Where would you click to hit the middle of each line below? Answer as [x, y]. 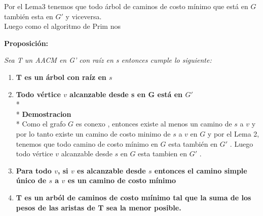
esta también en [193, 143]
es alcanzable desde [111, 170]
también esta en [29, 16]
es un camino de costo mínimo [122, 180]
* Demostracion [44, 114]
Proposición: [26, 43]
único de [31, 180]
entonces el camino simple [201, 170]
